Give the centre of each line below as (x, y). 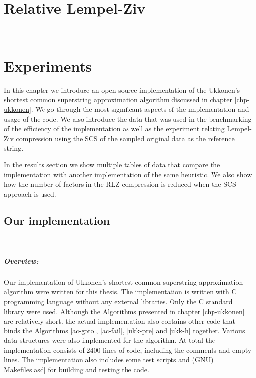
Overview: (21, 260)
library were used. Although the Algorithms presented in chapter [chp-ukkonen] (124, 311)
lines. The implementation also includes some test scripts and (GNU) (109, 359)
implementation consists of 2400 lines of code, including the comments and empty (128, 350)
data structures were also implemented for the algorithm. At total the (110, 340)
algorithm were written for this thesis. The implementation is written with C (120, 292)
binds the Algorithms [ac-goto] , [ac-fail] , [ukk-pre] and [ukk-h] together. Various (125, 330)
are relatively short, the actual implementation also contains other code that (120, 321)
